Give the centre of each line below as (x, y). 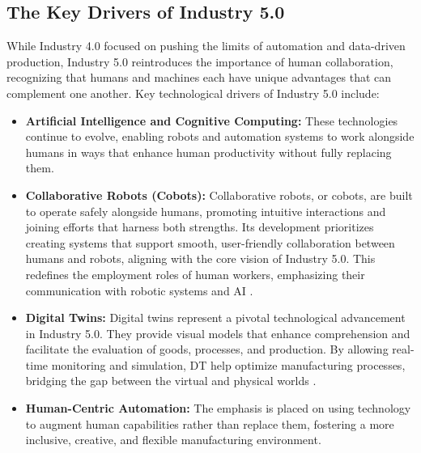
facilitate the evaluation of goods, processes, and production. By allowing (207, 349)
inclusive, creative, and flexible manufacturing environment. (173, 440)
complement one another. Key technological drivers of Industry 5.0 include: (193, 93)
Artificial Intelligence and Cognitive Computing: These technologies (212, 120)
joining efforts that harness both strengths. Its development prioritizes (200, 227)
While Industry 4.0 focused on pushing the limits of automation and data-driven (206, 46)
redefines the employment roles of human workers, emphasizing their (195, 274)
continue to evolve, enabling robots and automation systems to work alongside (220, 136)
